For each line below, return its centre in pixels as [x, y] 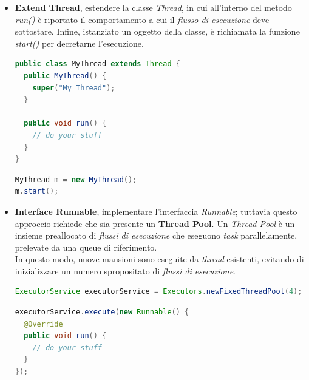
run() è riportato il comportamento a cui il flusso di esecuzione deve [142, 19]
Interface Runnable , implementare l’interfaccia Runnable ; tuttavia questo [156, 211]
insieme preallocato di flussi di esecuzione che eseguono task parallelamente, [156, 235]
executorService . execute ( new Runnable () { [102, 312]
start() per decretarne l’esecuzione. [79, 43]
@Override [43, 324]
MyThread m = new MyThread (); [76, 179]
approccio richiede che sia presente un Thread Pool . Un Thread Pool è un [155, 223]
